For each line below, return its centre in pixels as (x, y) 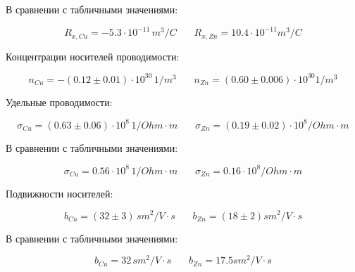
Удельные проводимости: (59, 102)
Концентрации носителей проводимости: (93, 56)
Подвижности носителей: (60, 193)
